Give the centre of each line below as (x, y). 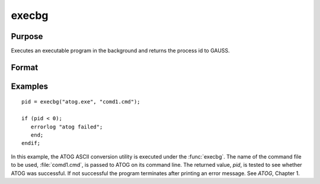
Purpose (27, 36)
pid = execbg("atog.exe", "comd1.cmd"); (81, 102)
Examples (30, 86)
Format (25, 67)
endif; (31, 143)
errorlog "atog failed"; (67, 127)
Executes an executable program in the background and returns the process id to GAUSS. (121, 51)
